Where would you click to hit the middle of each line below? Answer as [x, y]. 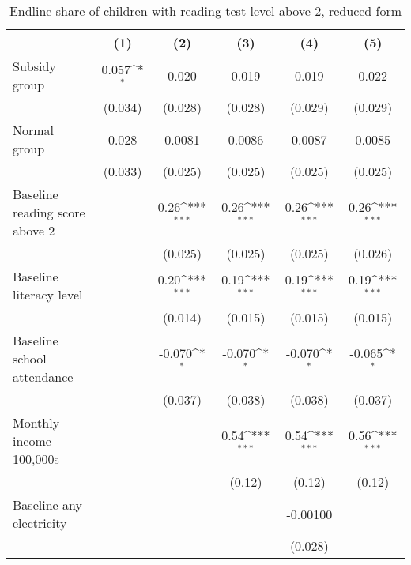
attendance [43, 377]
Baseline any [47, 505]
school [30, 358]
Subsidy [34, 66]
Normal [34, 130]
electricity [40, 523]
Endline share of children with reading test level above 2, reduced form [205, 11]
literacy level [48, 294]
